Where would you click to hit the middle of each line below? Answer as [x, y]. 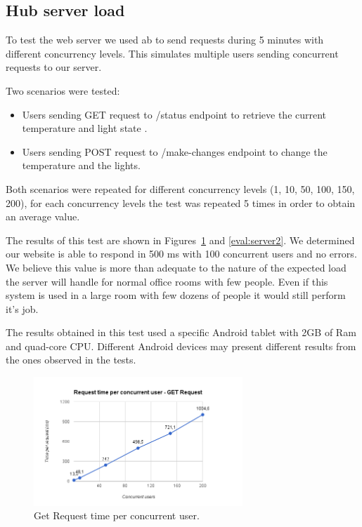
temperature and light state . [85, 128]
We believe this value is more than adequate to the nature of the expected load [176, 267]
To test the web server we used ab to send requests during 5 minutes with [165, 40]
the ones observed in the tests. [71, 360]
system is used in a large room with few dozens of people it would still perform [176, 295]
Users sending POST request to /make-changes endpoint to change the [175, 151]
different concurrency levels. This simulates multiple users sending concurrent [172, 53]
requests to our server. [54, 67]
